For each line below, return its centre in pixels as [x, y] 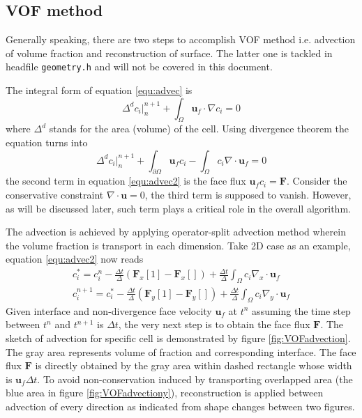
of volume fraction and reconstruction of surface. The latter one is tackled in [169, 53]
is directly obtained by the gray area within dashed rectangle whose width [194, 365]
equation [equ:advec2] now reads [75, 259]
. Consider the [317, 181]
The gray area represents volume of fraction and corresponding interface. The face [181, 351]
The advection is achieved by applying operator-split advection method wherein [176, 232]
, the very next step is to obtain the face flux [214, 324]
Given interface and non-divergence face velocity [109, 310]
